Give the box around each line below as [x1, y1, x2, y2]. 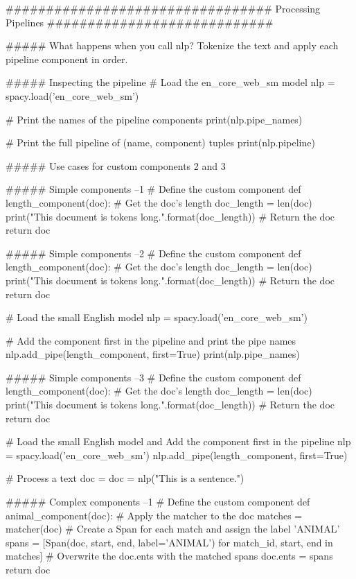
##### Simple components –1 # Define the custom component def [6, 182, 301, 196]
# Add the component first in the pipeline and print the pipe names [6, 333, 296, 347]
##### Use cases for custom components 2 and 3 [6, 158, 226, 173]
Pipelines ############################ [6, 15, 274, 29]
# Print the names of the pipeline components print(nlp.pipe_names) [6, 112, 303, 126]
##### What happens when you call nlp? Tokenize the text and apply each [6, 38, 339, 53]
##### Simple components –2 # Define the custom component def [6, 245, 301, 260]
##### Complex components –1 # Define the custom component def [6, 494, 310, 509]
